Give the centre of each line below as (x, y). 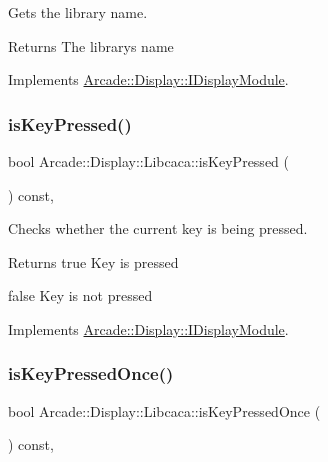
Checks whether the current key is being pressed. (158, 228)
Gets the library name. (78, 12)
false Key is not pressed (80, 295)
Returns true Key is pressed (93, 261)
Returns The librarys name (91, 45)
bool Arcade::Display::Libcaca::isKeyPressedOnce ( (164, 410)
